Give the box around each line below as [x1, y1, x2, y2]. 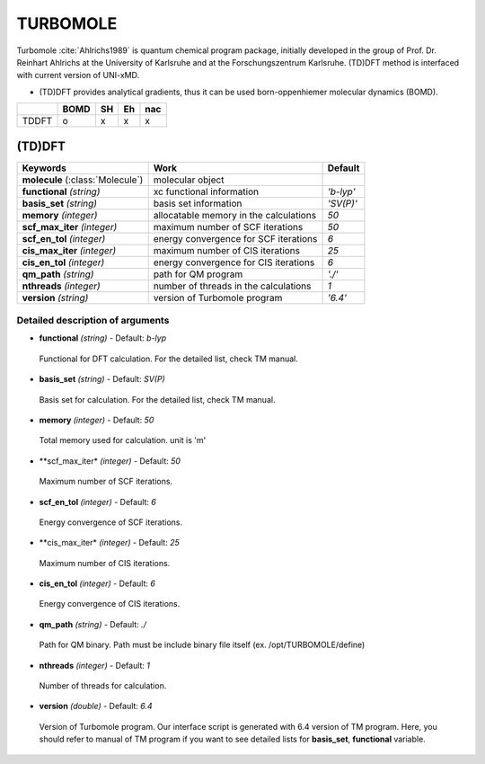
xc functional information [153, 185, 260, 198]
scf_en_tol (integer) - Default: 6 [39, 496, 156, 507]
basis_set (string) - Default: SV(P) [39, 374, 165, 385]
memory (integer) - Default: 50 [39, 414, 154, 425]
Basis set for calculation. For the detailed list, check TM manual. [39, 394, 276, 404]
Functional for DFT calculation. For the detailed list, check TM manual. [39, 353, 298, 364]
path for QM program [153, 268, 243, 280]
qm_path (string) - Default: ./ [39, 618, 147, 629]
